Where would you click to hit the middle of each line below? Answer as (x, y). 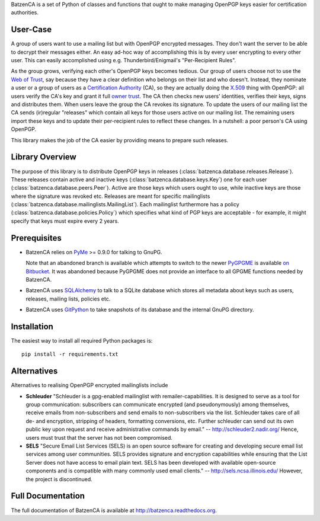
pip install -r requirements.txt (70, 354)
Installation (32, 326)
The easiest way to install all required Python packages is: (82, 341)
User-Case (31, 30)
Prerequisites (36, 238)
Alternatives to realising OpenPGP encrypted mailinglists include (89, 385)
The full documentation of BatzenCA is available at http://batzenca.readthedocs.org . (114, 510)
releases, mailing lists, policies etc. (68, 299)
